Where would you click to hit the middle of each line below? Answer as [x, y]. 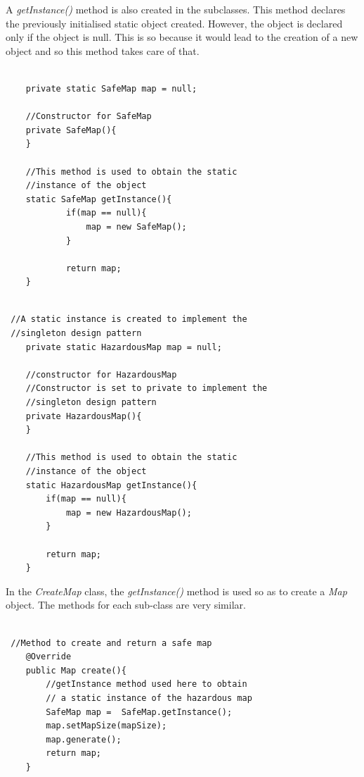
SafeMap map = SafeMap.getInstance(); [139, 712]
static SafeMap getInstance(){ [99, 199]
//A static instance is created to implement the [129, 319]
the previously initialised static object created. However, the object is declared [174, 23]
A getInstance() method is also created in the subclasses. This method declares [176, 9]
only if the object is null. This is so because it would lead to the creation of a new [182, 37]
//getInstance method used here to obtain [147, 684]
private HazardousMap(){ [84, 416]
